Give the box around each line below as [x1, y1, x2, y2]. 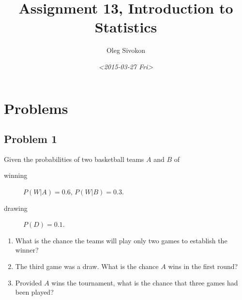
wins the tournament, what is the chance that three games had [51, 277, 238, 287]
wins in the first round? [168, 261, 238, 271]
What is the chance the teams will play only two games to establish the [15, 235, 227, 245]
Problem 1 [4, 131, 57, 146]
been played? [15, 287, 54, 297]
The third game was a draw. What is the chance [15, 261, 159, 271]
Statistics [94, 17, 157, 37]
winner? [15, 245, 39, 255]
